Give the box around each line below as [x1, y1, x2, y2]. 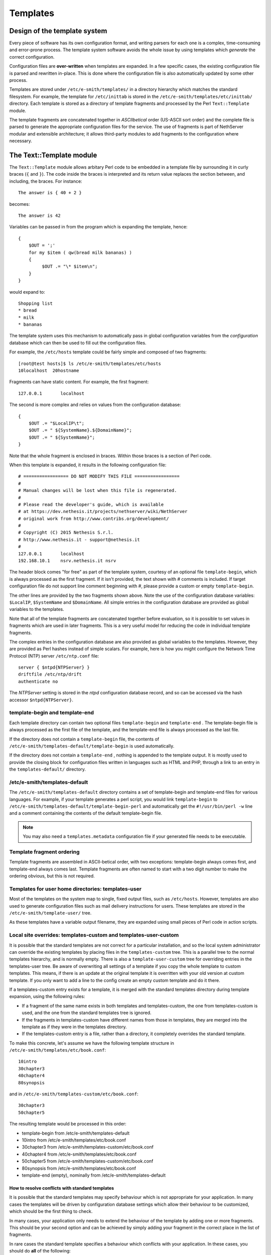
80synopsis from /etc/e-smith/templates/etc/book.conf [22, 1165, 137, 1171]
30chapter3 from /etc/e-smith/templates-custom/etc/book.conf [22, 1144, 154, 1150]
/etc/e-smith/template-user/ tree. [9, 910, 92, 916]
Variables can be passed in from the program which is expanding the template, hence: [9, 224, 188, 230]
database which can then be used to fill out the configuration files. [9, 339, 147, 346]
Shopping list [18, 300, 53, 306]
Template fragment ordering [9, 848, 80, 855]
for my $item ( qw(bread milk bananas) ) [28, 249, 132, 256]
